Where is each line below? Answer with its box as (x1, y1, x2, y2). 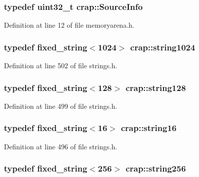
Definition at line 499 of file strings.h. (4, 100, 118, 111)
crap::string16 (120, 122, 177, 134)
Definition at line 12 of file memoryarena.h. (4, 20, 134, 30)
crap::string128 (125, 81, 186, 93)
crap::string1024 (130, 41, 196, 53)
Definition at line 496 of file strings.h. (4, 141, 118, 151)
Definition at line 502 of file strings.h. (4, 60, 118, 71)
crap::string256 (125, 162, 186, 175)
